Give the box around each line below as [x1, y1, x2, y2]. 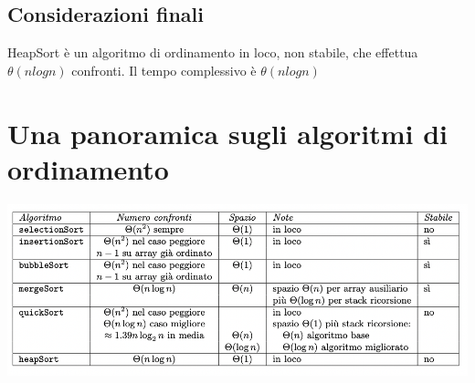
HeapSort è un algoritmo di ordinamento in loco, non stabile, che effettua [7, 43, 418, 62]
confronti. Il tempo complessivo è [71, 60, 257, 79]
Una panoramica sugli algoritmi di [7, 114, 449, 151]
